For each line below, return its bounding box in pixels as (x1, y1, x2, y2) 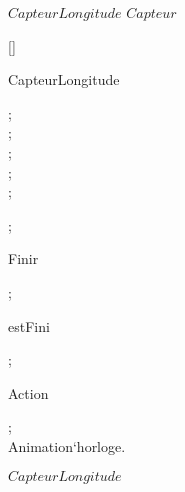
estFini (8, 315, 50, 336)
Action (8, 382, 49, 403)
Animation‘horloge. (8, 435, 126, 456)
